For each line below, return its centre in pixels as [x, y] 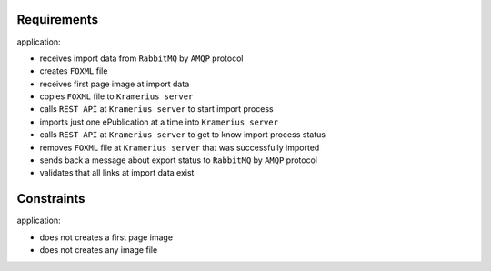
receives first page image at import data [115, 84]
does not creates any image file [99, 250]
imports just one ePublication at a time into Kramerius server [159, 122]
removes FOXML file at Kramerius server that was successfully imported [180, 147]
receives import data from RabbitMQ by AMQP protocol [141, 58]
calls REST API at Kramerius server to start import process [156, 109]
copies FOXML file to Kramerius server [116, 96]
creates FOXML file [74, 71]
